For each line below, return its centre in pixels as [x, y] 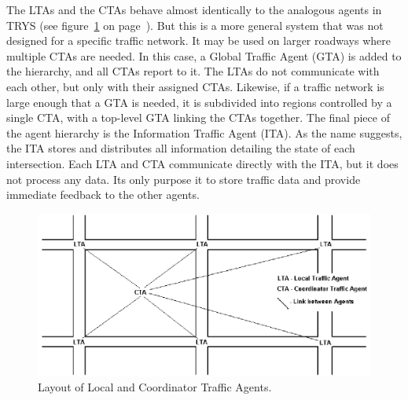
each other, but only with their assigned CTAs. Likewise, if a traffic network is [195, 86]
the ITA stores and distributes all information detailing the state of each [181, 148]
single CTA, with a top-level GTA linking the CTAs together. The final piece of [198, 117]
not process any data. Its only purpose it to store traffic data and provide [184, 179]
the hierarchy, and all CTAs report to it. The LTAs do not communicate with [193, 71]
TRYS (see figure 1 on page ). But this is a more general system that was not [195, 25]
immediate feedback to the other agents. [103, 194]
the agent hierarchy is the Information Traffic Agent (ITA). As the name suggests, [204, 132]
